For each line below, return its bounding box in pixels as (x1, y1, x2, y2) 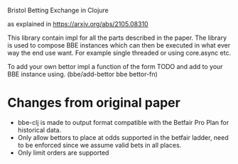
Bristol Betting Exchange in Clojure (7, 6, 109, 14)
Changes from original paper (7, 95, 181, 111)
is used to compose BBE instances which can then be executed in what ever (7, 41, 231, 49)
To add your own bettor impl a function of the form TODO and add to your (7, 62, 223, 70)
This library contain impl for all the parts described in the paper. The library (7, 33, 227, 42)
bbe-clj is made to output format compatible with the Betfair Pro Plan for (17, 118, 229, 126)
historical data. (17, 126, 62, 134)
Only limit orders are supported (17, 148, 109, 157)
